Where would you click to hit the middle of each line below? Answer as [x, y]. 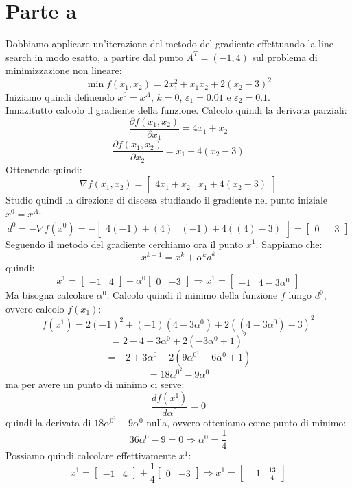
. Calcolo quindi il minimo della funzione [192, 295]
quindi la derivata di [48, 422]
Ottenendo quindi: [44, 169]
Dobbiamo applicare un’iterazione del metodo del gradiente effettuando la [161, 44]
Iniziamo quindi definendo [60, 96]
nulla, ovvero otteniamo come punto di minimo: [246, 422]
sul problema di [285, 57]
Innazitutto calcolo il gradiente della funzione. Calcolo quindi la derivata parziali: [176, 110]
